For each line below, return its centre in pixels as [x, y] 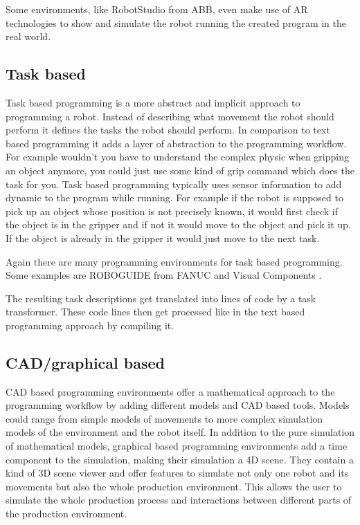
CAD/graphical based [85, 362]
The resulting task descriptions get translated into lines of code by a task [161, 298]
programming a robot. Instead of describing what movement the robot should [170, 116]
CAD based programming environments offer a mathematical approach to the [170, 391]
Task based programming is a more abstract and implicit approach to [153, 102]
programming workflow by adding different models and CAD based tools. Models [178, 405]
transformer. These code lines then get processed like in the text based [155, 312]
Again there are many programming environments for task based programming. [174, 261]
